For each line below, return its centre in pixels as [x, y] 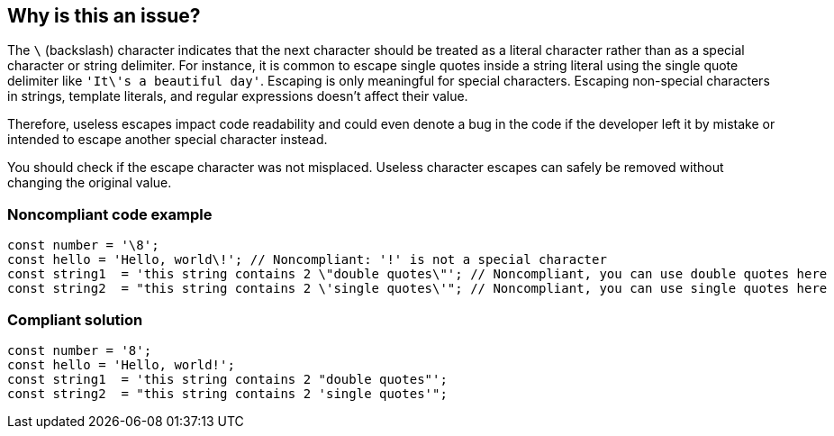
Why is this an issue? [104, 16]
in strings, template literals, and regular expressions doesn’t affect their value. [238, 96]
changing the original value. [90, 183]
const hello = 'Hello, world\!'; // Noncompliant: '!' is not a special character [307, 260]
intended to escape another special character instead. [168, 140]
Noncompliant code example [110, 214]
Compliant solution [75, 319]
